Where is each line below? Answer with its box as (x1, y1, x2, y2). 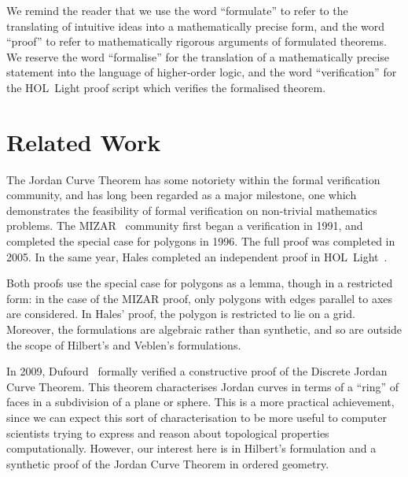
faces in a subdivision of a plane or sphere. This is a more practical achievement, (6, 394, 395, 410)
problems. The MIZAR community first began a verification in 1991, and (6, 217, 363, 234)
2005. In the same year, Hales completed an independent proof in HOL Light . (6, 248, 388, 264)
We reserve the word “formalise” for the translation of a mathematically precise (6, 48, 390, 65)
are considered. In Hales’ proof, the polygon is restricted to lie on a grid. (6, 305, 355, 322)
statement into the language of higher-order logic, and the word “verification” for (6, 64, 397, 80)
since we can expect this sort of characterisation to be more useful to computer (6, 409, 387, 425)
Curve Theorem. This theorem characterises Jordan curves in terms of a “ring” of (6, 378, 399, 394)
